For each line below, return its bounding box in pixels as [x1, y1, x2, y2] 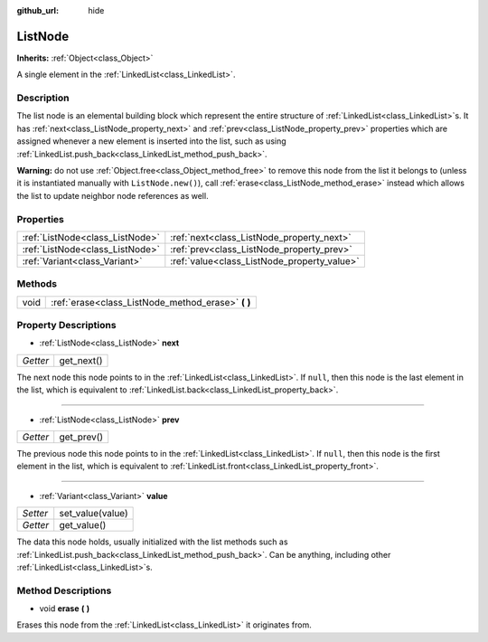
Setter [22, 507, 49, 520]
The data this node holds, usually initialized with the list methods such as [16, 536, 288, 547]
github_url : [16, 5, 59, 15]
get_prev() [59, 430, 104, 443]
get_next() [59, 354, 103, 366]
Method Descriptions [16, 584, 112, 597]
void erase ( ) [39, 603, 90, 614]
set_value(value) [59, 507, 128, 520]
